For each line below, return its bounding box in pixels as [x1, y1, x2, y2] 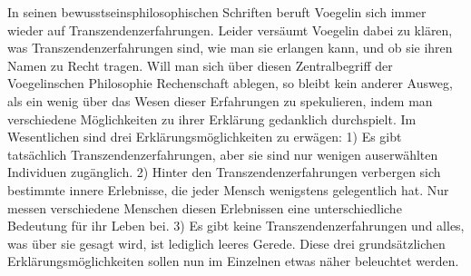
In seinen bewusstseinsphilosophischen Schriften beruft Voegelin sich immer [7, 3, 427, 21]
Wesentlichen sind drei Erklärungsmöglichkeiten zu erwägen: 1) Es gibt [7, 127, 402, 146]
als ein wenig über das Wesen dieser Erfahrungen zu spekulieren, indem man [7, 91, 433, 110]
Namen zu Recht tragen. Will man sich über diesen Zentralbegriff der [7, 55, 393, 74]
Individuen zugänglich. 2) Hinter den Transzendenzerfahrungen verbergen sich [7, 163, 441, 182]
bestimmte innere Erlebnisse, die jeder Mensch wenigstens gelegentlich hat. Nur [7, 180, 449, 199]
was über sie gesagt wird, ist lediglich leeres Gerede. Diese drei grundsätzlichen [7, 233, 446, 252]
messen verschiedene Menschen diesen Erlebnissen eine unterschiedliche [7, 198, 402, 217]
